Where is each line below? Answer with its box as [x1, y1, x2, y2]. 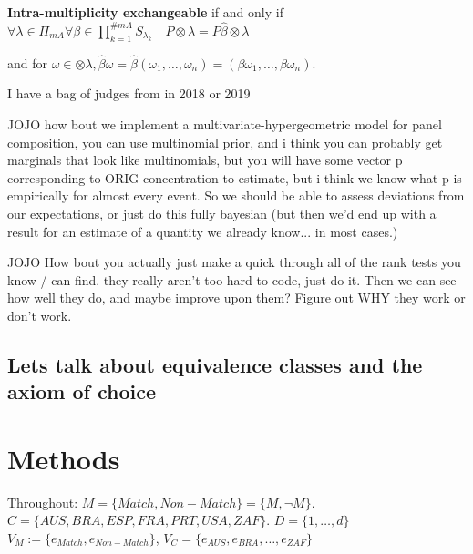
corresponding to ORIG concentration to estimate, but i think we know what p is [7, 168, 462, 187]
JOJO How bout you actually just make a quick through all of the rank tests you [7, 252, 461, 272]
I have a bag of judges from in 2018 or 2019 [7, 84, 251, 103]
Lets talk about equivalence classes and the [7, 350, 423, 378]
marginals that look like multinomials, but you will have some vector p [7, 150, 403, 169]
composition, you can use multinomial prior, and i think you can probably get [7, 132, 443, 151]
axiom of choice [7, 377, 156, 405]
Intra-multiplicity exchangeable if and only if [7, 3, 283, 21]
